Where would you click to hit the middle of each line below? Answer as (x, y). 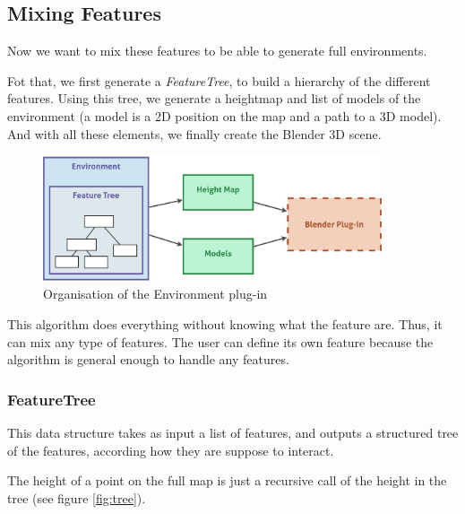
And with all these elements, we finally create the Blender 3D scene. (194, 133)
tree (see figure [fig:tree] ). (77, 497)
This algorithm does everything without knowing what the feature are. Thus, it (225, 323)
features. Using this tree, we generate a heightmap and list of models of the (214, 98)
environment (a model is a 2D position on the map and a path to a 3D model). (224, 115)
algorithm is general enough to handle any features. (148, 359)
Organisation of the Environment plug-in (155, 294)
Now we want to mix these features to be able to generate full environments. (217, 51)
